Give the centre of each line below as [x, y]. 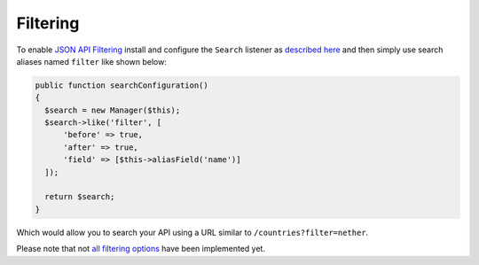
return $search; [80, 197]
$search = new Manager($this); [113, 110]
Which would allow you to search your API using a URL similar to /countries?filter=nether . [192, 232]
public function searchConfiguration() [122, 85]
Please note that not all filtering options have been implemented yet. [141, 249]
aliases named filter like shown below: [92, 61]
